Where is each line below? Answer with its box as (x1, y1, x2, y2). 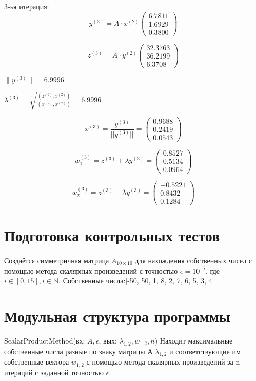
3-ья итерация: (4, 1, 49, 11)
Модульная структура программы (4, 305, 230, 326)
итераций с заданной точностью (4, 367, 104, 377)
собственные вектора (4, 356, 69, 367)
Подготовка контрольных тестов (4, 225, 220, 246)
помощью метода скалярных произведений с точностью (4, 265, 178, 276)
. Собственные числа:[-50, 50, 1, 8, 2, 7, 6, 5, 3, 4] (58, 275, 214, 286)
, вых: (99, 335, 117, 346)
